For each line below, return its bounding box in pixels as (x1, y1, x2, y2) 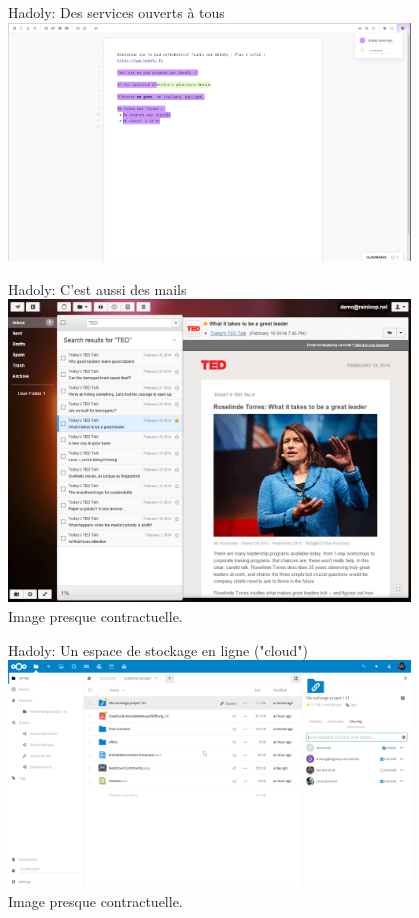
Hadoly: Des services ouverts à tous (8, 2, 225, 22)
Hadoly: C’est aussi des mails (8, 278, 187, 299)
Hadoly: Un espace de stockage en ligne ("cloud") (8, 639, 308, 660)
